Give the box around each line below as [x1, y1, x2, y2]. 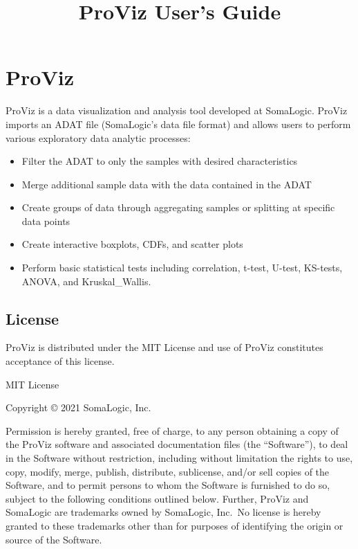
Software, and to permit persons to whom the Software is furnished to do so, [6, 478, 330, 492]
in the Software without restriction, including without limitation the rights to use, [6, 451, 353, 465]
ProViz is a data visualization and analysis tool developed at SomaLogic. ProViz [6, 103, 348, 118]
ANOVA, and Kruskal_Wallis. [21, 273, 151, 288]
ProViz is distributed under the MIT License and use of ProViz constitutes [6, 340, 323, 354]
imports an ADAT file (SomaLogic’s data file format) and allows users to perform [6, 116, 351, 131]
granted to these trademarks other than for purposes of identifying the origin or [6, 518, 343, 532]
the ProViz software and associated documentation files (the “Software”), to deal [6, 437, 348, 451]
